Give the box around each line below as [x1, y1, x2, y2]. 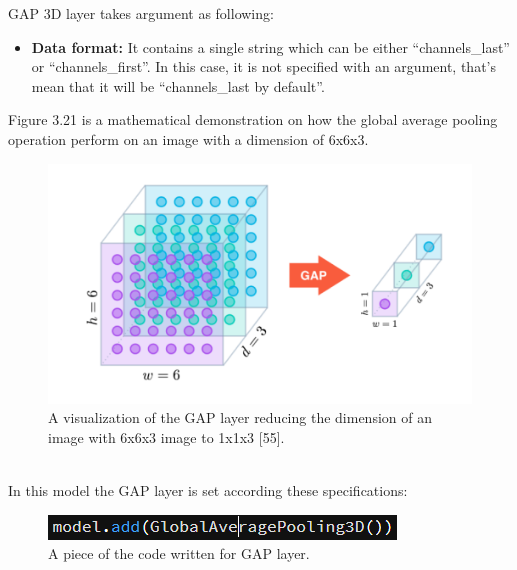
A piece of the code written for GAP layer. [48, 543, 310, 564]
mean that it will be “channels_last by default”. [31, 75, 325, 96]
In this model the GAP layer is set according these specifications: [8, 479, 408, 500]
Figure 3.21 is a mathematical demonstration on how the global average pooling [8, 109, 498, 130]
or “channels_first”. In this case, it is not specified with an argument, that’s [31, 56, 496, 77]
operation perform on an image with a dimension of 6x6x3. [8, 128, 369, 149]
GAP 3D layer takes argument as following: [8, 3, 274, 23]
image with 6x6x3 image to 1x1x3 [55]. [48, 426, 285, 447]
